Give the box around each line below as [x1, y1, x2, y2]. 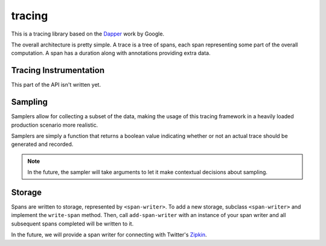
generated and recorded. [11, 140, 74, 148]
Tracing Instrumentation [11, 65, 105, 75]
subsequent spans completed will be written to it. [11, 220, 134, 227]
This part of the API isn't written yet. [11, 81, 101, 89]
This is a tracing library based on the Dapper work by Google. [11, 30, 165, 37]
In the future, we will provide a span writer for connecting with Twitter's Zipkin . [11, 231, 208, 238]
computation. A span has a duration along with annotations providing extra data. [11, 49, 211, 57]
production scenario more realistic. [11, 121, 98, 128]
